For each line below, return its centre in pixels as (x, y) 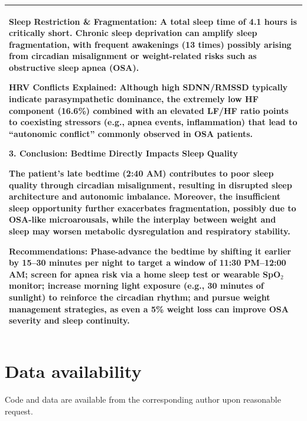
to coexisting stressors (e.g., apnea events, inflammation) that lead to (153, 122)
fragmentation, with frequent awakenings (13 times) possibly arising (150, 44)
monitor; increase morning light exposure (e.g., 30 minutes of (136, 285)
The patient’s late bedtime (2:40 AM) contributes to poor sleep (141, 173)
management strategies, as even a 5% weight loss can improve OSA (149, 309)
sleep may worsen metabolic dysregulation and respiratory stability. (150, 231)
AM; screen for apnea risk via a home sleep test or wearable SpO (145, 274)
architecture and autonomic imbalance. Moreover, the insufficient (145, 196)
